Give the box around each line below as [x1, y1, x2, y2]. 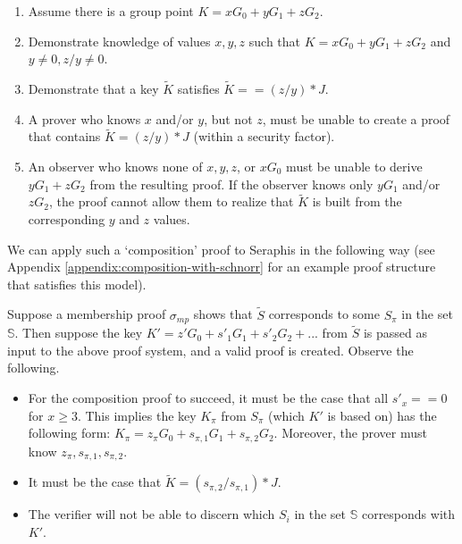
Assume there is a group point [28, 2, 194, 20]
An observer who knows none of [28, 157, 203, 175]
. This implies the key [77, 406, 197, 424]
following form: [28, 423, 111, 442]
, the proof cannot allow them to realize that [49, 192, 294, 211]
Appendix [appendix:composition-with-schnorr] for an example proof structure [7, 257, 436, 276]
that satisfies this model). [7, 274, 147, 293]
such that [248, 31, 301, 50]
